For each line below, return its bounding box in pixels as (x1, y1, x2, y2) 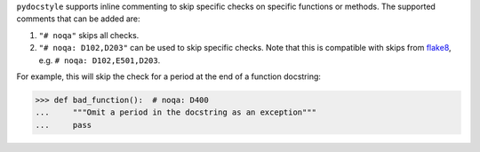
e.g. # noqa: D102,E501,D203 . (38, 54, 161, 66)
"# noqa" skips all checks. (38, 29, 140, 40)
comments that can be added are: (16, 13, 141, 24)
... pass (35, 120, 92, 130)
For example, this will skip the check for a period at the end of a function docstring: (16, 71, 322, 82)
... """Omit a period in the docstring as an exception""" (35, 108, 317, 117)
